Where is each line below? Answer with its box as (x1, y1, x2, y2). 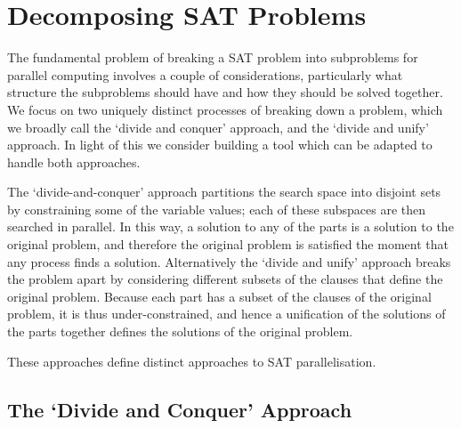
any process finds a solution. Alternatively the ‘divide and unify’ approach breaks (7, 252, 451, 271)
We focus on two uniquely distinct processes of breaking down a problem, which (7, 100, 443, 118)
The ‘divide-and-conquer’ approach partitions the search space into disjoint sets (7, 182, 441, 201)
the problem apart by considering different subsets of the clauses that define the (7, 270, 443, 288)
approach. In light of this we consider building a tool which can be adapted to (7, 135, 433, 154)
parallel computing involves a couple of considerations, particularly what (7, 65, 403, 84)
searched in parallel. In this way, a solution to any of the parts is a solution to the (7, 217, 454, 236)
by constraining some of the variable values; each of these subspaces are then (7, 199, 425, 218)
